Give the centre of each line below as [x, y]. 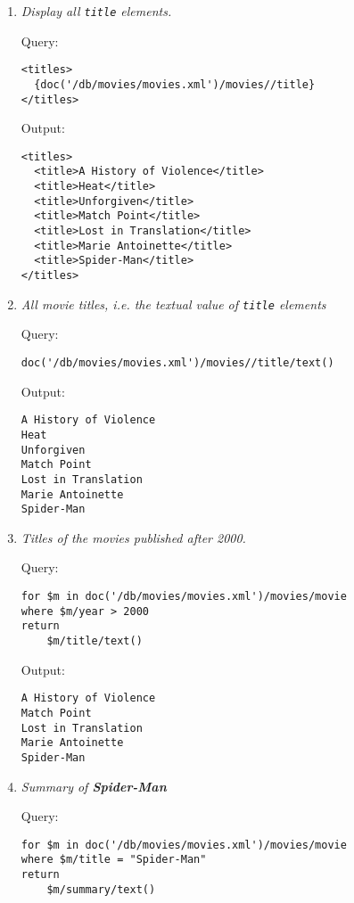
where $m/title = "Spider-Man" [114, 860]
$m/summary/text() [101, 889]
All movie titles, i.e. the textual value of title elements [173, 304]
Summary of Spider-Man [94, 786]
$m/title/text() [95, 640]
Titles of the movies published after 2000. [133, 537]
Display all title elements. [96, 11]
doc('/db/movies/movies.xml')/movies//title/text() [177, 362]
